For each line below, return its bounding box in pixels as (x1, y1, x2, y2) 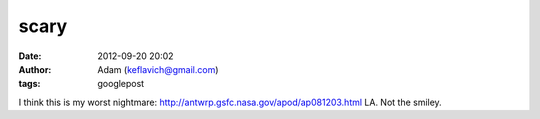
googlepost (97, 78, 145, 90)
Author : (18, 63, 52, 75)
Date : (18, 50, 42, 62)
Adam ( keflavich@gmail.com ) (97, 63, 219, 75)
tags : (18, 78, 41, 90)
